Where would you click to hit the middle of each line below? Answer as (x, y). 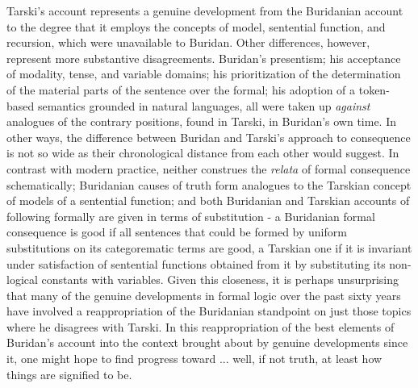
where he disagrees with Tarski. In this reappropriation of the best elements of (201, 326)
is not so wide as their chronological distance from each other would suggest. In (203, 153)
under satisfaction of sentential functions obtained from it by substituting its (196, 263)
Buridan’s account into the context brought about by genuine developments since (207, 342)
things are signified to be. (69, 374)
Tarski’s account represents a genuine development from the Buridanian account (205, 10)
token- (374, 89)
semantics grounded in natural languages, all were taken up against (204, 105)
